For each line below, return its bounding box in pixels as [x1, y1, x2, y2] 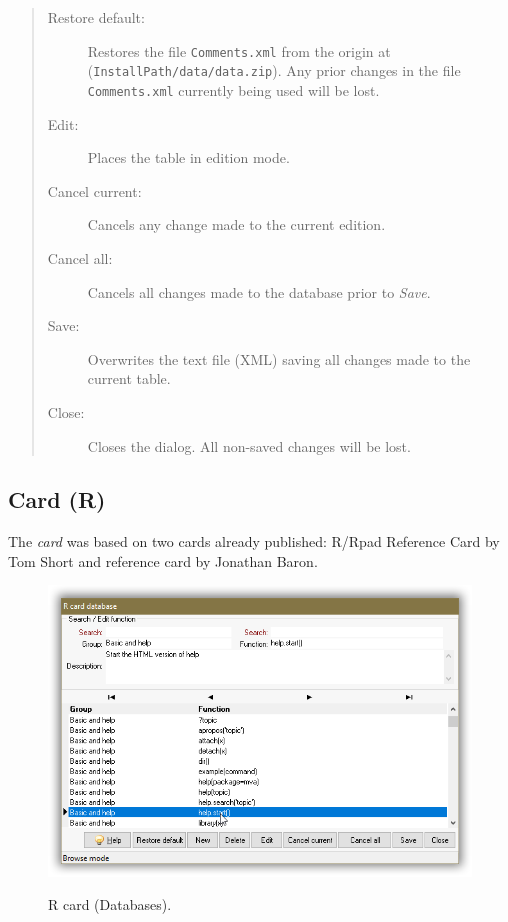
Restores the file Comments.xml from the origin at [87, 40, 391, 61]
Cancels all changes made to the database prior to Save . [87, 281, 431, 302]
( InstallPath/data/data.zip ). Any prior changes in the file [87, 60, 461, 81]
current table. [87, 368, 171, 389]
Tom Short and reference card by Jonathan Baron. [8, 550, 318, 571]
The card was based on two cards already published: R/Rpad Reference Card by [8, 531, 500, 552]
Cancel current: [47, 180, 142, 201]
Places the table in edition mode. [87, 147, 290, 168]
